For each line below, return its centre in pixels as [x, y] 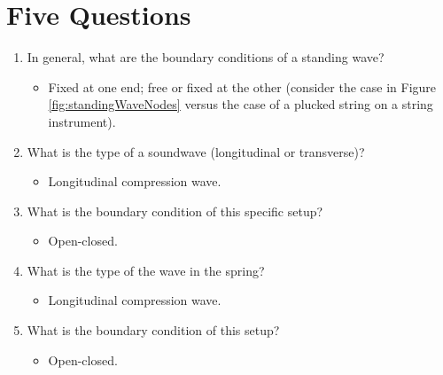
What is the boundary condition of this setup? [153, 330]
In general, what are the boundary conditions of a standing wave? [206, 57]
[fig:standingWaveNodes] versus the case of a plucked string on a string [241, 104]
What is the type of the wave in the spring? [146, 270]
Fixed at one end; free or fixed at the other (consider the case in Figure [242, 86]
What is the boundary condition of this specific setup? [175, 211]
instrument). [82, 121]
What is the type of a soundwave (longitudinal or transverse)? [196, 151]
